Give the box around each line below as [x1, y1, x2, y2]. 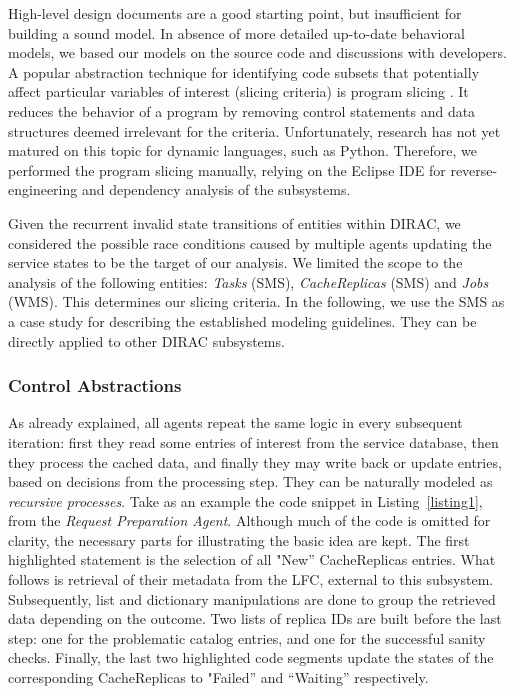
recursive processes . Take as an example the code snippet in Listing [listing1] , [8, 490, 483, 511]
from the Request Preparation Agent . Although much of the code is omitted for [8, 510, 491, 531]
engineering [8, 179, 78, 200]
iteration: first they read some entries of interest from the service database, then [8, 431, 499, 452]
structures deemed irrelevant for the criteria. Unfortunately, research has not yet [8, 120, 501, 141]
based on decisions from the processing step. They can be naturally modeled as [8, 471, 493, 492]
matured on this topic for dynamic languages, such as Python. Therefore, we [8, 140, 477, 161]
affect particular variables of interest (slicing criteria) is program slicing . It [8, 81, 469, 102]
